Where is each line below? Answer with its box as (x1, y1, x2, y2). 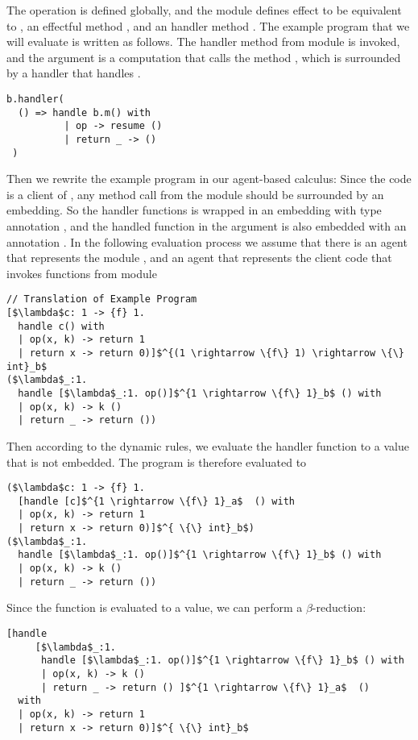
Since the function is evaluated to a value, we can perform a (6, 599, 303, 616)
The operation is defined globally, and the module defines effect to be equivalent (6, 2, 402, 18)
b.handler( (6, 93, 64, 105)
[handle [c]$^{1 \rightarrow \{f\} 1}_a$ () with (18, 495, 295, 507)
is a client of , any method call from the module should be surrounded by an (6, 185, 384, 202)
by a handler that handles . (6, 64, 141, 81)
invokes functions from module (6, 264, 157, 281)
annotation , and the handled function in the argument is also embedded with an (6, 218, 407, 235)
